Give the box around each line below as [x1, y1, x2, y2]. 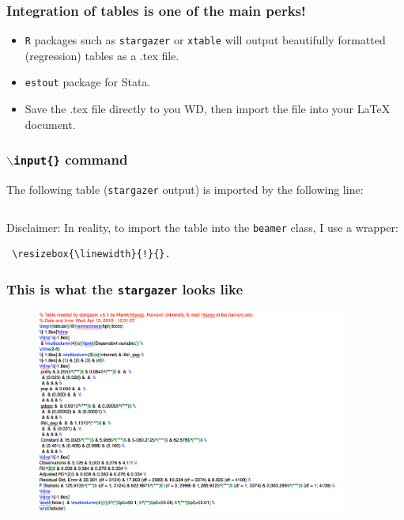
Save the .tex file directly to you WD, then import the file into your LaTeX [25, 101, 391, 117]
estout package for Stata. [25, 74, 151, 90]
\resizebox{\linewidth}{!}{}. [12, 249, 171, 260]
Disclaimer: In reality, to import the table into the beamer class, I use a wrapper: [6, 218, 398, 235]
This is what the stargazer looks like [6, 279, 244, 298]
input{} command [13, 150, 128, 169]
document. [25, 116, 76, 132]
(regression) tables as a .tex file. [25, 47, 179, 63]
